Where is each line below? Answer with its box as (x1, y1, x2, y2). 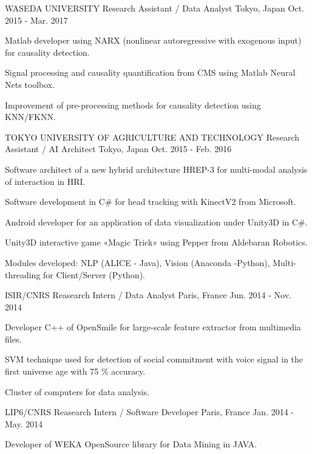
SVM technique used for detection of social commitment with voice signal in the (5, 353, 304, 366)
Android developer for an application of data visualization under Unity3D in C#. (5, 215, 308, 228)
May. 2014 (5, 417, 43, 430)
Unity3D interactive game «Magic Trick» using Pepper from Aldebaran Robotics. (5, 236, 308, 249)
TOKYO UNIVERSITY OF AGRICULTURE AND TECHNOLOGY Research (5, 130, 300, 143)
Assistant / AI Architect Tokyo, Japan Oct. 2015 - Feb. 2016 (5, 142, 232, 155)
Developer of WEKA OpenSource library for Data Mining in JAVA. (5, 438, 257, 450)
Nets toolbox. (5, 78, 55, 90)
